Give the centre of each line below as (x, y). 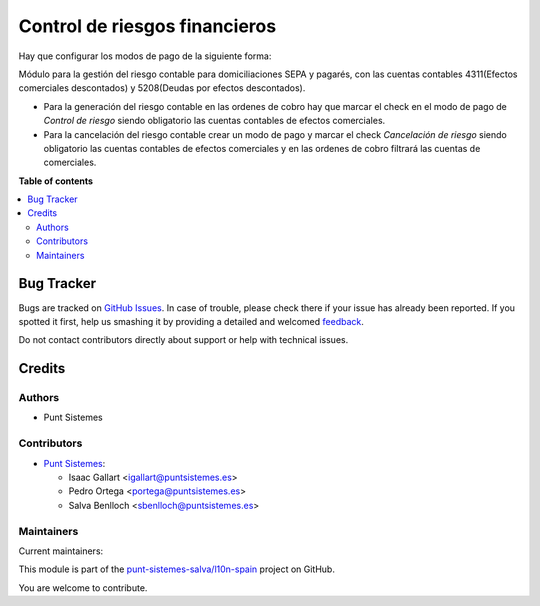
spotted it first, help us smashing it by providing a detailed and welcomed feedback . (191, 321)
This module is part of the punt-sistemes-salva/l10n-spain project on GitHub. (176, 569)
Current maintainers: (61, 551)
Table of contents (56, 181)
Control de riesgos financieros (147, 26)
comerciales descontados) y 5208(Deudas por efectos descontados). (162, 88)
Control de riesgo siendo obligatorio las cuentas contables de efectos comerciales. (214, 121)
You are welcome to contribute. (83, 587)
